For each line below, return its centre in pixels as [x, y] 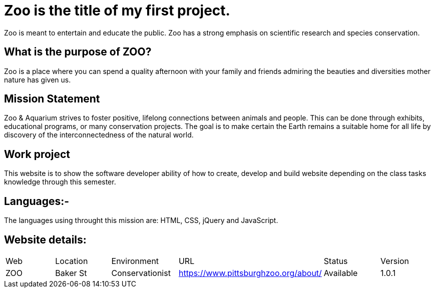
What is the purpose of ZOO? [78, 52]
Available [341, 273]
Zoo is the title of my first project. [117, 10]
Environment [135, 261]
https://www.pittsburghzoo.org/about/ [250, 273]
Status [336, 261]
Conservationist [141, 273]
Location [72, 261]
